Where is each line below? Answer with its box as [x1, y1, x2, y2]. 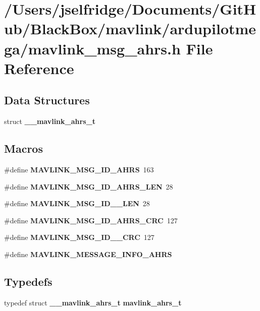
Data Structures [4, 92, 90, 108]
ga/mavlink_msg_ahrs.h [4, 38, 181, 58]
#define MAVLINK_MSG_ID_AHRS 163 [4, 164, 154, 174]
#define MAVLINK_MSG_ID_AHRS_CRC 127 [4, 215, 178, 225]
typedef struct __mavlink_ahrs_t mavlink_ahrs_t [4, 297, 182, 307]
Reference [4, 57, 74, 78]
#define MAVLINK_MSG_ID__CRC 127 [4, 232, 154, 242]
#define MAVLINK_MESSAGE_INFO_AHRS [4, 248, 172, 259]
